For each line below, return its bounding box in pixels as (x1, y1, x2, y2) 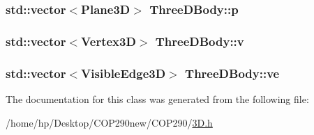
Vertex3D (81, 32, 136, 49)
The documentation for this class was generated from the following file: (6, 91, 309, 106)
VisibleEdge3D (81, 64, 166, 81)
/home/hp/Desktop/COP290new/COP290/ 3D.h (6, 115, 213, 129)
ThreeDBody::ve (185, 64, 280, 81)
